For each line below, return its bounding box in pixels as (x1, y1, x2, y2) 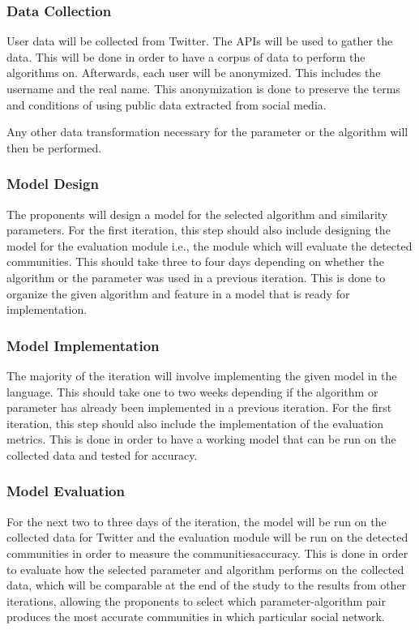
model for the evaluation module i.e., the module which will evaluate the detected (6, 237, 413, 254)
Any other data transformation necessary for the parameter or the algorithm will (6, 123, 408, 140)
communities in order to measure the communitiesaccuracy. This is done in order (6, 544, 408, 561)
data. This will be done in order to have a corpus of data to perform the (6, 48, 366, 65)
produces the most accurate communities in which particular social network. (6, 608, 385, 625)
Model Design (6, 174, 99, 194)
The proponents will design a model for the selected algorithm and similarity (6, 205, 388, 222)
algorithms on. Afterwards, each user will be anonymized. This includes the (6, 64, 381, 81)
